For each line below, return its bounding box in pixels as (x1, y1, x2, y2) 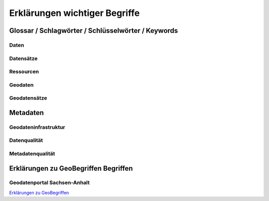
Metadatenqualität (9, 150, 55, 157)
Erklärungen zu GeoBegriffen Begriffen (9, 164, 133, 173)
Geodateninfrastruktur (9, 123, 66, 130)
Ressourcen (9, 68, 39, 75)
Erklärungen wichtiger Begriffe (9, 7, 140, 18)
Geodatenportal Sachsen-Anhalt (9, 179, 90, 186)
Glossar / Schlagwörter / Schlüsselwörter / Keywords (9, 26, 178, 35)
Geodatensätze (9, 95, 47, 101)
